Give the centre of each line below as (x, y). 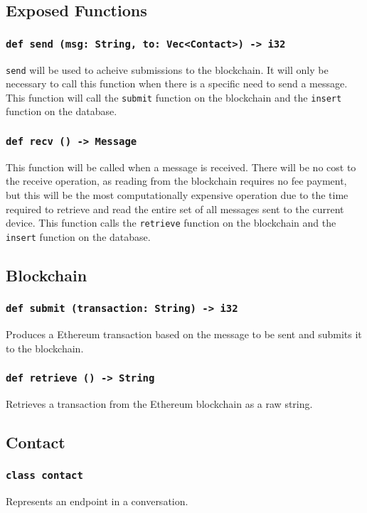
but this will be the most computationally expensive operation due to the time (177, 195)
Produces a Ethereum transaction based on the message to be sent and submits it (184, 334)
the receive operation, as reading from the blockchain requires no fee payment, (176, 181)
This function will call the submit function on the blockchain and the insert (174, 97)
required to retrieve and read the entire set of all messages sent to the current (175, 209)
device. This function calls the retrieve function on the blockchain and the (171, 223)
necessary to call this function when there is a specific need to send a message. (177, 83)
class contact (44, 476)
